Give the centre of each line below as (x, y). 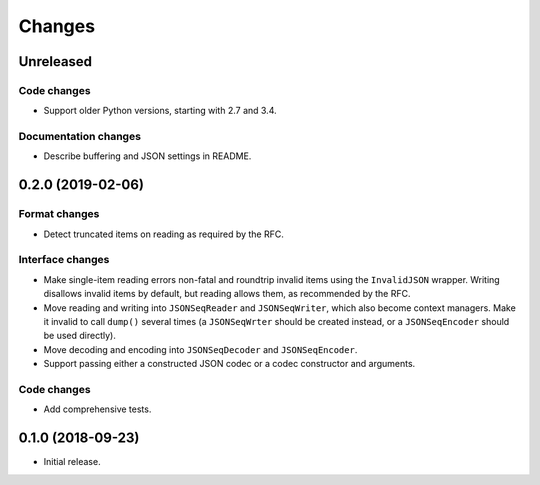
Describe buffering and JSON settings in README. (147, 156)
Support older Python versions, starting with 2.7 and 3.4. (160, 111)
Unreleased (55, 61)
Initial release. (72, 462)
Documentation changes (80, 137)
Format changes (59, 214)
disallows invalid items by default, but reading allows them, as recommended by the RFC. (227, 294)
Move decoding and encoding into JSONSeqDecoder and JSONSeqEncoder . (200, 349)
